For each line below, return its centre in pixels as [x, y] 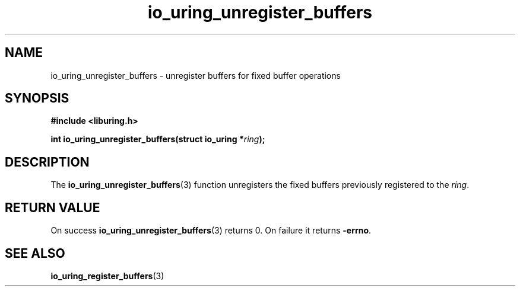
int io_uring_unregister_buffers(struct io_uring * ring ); [158, 139]
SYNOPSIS [37, 98]
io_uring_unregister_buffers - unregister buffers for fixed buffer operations [196, 75]
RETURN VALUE [53, 207]
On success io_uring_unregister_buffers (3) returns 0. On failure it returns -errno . [211, 231]
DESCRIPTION [47, 162]
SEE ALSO [35, 253]
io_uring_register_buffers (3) [107, 276]
